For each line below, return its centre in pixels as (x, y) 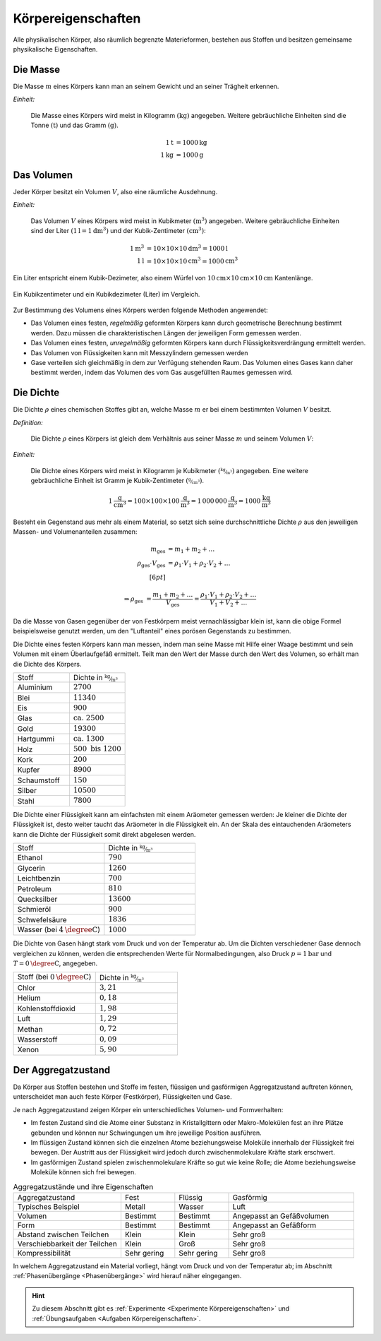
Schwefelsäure (42, 919)
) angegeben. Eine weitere (270, 470)
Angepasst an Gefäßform (274, 1225)
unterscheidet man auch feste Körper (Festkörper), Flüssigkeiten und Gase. (122, 1097)
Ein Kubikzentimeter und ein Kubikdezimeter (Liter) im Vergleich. (107, 294)
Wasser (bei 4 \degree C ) (59, 929)
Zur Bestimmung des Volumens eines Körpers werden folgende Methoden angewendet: (140, 310)
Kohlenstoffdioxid (46, 1008)
